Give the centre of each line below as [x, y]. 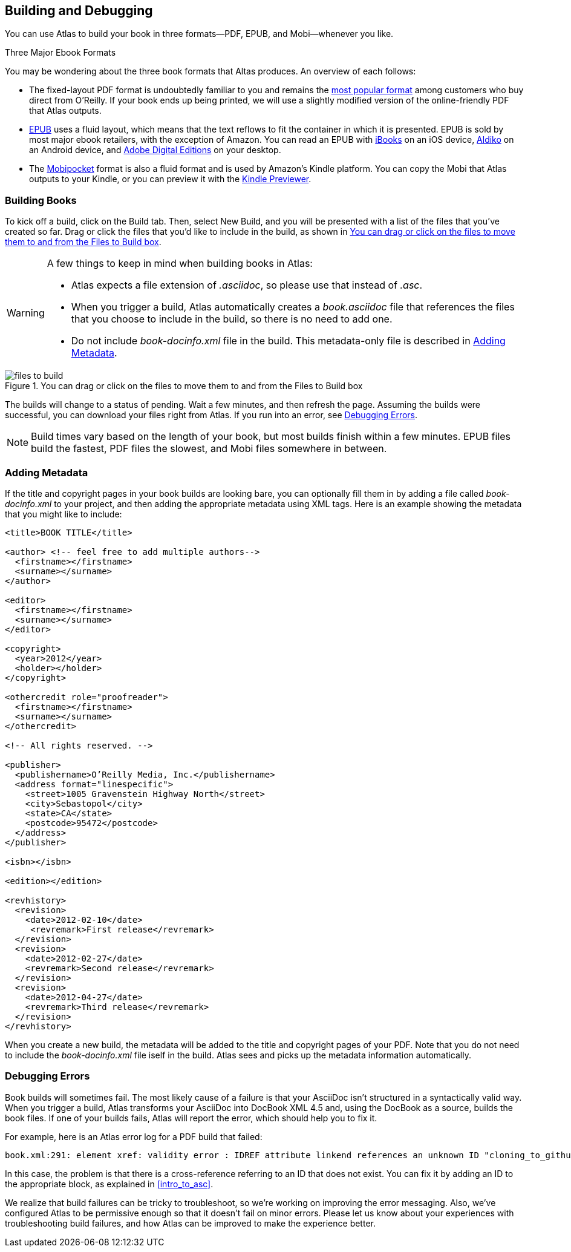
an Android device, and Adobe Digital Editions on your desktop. [155, 150]
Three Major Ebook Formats [60, 53]
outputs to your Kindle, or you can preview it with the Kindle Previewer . [170, 179]
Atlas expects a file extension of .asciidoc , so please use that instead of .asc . [247, 285]
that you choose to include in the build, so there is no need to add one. [232, 319]
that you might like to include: [64, 514]
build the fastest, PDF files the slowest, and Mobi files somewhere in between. [209, 449]
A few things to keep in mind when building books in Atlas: [180, 264]
